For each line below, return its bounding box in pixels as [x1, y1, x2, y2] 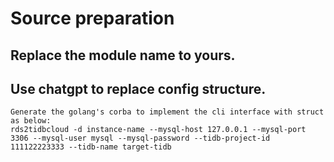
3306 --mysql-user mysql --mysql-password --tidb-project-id [10, 133, 271, 144]
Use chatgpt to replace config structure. [10, 80, 267, 97]
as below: [10, 116, 52, 126]
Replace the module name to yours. [10, 47, 236, 64]
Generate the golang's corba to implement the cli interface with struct [10, 107, 325, 117]
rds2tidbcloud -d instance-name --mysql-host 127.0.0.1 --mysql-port [10, 125, 307, 135]
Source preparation [10, 7, 175, 30]
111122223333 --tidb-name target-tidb [10, 142, 172, 152]
